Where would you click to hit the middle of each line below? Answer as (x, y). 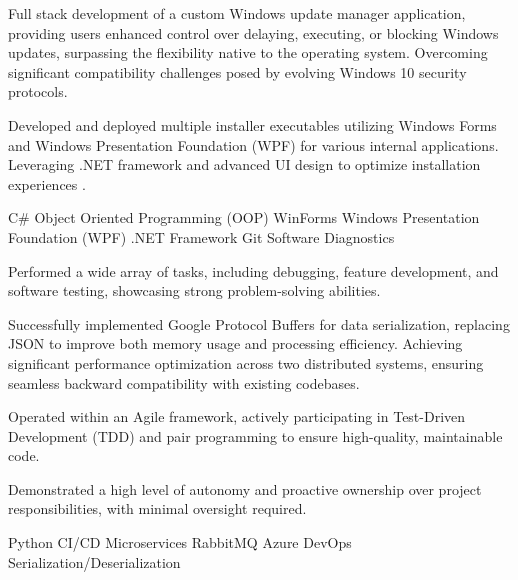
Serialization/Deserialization (94, 561)
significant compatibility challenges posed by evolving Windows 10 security (237, 71)
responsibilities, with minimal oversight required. (157, 508)
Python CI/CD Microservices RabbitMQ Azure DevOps (180, 542)
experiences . (47, 183)
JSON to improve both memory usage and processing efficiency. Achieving (235, 343)
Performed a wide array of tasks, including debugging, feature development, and (253, 270)
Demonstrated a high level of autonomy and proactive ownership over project (245, 488)
